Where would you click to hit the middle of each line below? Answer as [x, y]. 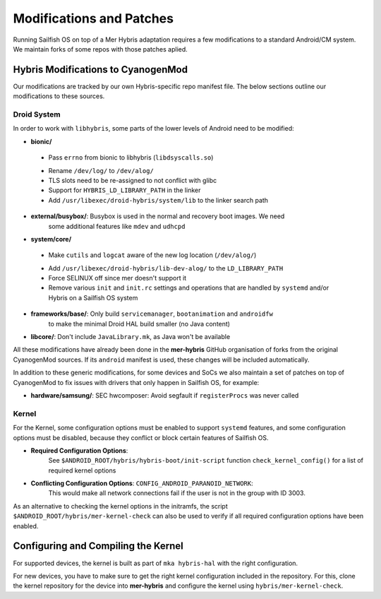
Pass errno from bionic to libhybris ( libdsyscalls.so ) [131, 158]
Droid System [37, 114]
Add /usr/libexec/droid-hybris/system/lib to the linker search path [158, 200]
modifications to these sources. [59, 96]
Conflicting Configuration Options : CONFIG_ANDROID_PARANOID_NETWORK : [142, 483]
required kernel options [82, 470]
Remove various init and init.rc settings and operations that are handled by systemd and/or [189, 288]
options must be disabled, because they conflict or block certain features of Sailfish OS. [141, 437]
